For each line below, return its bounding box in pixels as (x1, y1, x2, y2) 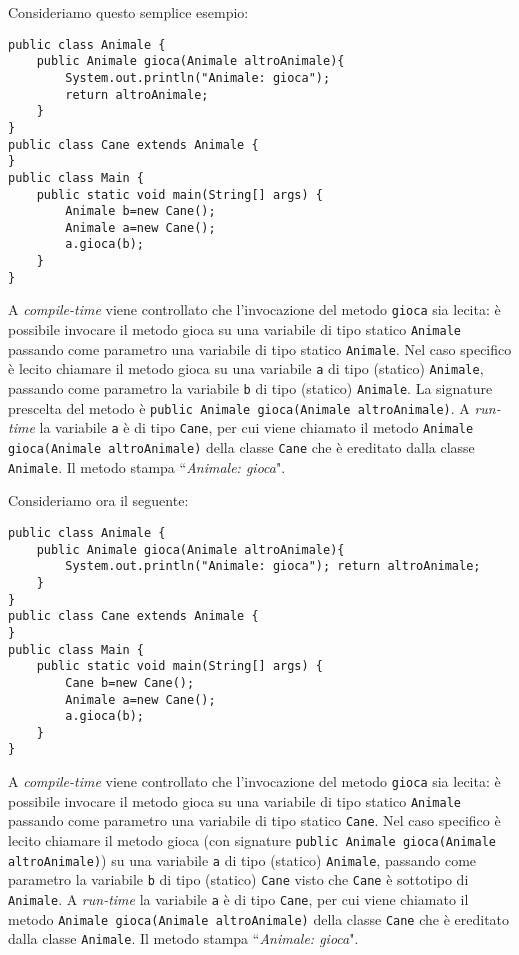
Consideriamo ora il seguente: (8, 490, 189, 511)
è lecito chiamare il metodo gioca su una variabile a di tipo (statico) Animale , (8, 358, 484, 379)
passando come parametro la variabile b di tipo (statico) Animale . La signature (8, 378, 493, 399)
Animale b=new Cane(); (65, 204, 216, 219)
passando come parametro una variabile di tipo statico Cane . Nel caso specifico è (8, 810, 501, 831)
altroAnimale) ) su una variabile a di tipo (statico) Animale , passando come (8, 849, 477, 870)
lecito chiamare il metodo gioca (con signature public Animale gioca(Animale (8, 830, 496, 851)
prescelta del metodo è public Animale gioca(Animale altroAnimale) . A (8, 397, 470, 418)
